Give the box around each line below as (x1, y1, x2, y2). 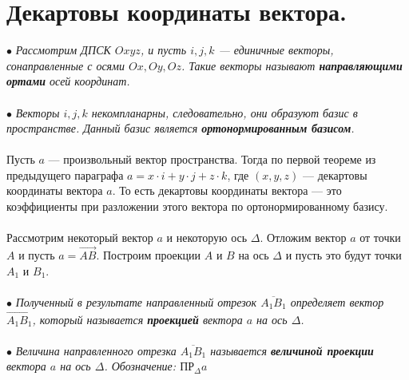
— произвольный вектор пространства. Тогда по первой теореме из (48, 151, 376, 168)
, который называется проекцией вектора (32, 311, 243, 327)
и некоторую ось (166, 229, 248, 246)
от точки (359, 229, 401, 246)
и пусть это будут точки (285, 247, 402, 263)
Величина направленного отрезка (15, 342, 177, 358)
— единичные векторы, (218, 42, 334, 58)
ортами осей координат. (6, 73, 130, 89)
